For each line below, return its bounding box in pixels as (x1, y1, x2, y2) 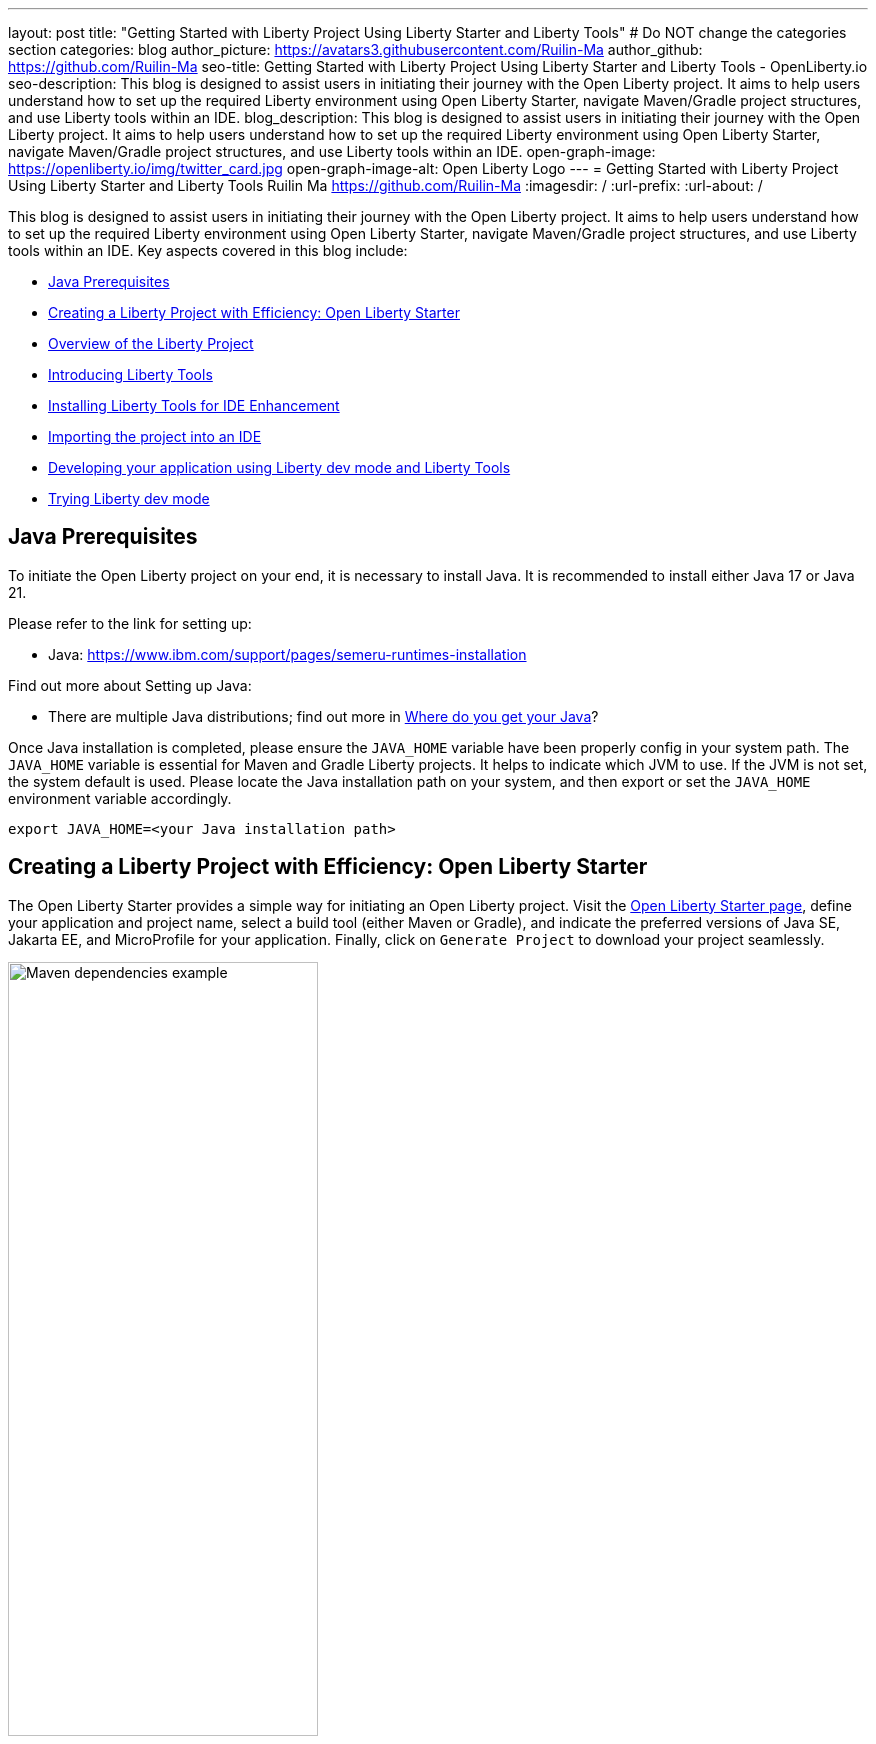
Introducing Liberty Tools (48, 366, 213, 383)
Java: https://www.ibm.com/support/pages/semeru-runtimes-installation (48, 645, 527, 663)
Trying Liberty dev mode (48, 490, 210, 507)
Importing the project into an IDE (48, 428, 262, 445)
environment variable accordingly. (8, 789, 232, 807)
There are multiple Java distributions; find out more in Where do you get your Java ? (48, 707, 599, 725)
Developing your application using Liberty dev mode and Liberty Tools (48, 459, 511, 476)
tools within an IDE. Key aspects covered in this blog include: (8, 242, 408, 259)
